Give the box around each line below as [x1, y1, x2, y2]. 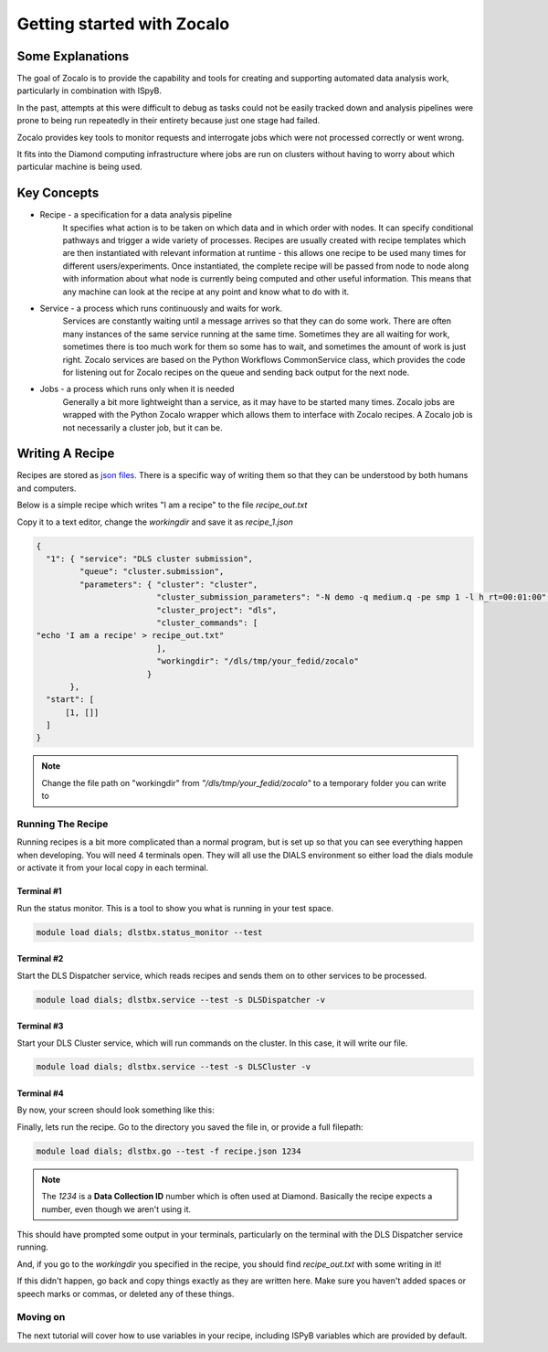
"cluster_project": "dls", [156, 604, 278, 615]
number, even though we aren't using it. [41, 1203, 192, 1215]
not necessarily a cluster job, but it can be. [62, 421, 223, 433]
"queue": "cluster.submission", [79, 567, 225, 577]
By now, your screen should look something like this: [16, 1104, 215, 1115]
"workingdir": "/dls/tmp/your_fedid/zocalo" [156, 656, 360, 666]
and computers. [16, 483, 77, 494]
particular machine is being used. [16, 161, 143, 173]
